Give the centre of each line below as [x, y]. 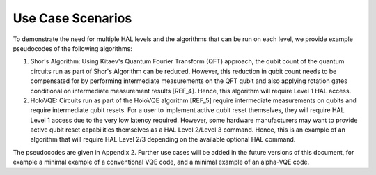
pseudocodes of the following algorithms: [72, 48]
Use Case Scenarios [72, 18]
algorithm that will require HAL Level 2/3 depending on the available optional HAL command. [163, 139]
